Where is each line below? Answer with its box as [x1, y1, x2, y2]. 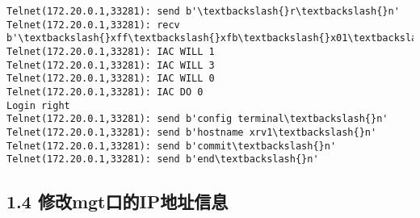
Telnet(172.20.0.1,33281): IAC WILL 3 [6, 59, 215, 71]
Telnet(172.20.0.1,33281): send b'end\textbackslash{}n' [6, 153, 319, 166]
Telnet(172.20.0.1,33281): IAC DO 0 [6, 86, 204, 98]
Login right [6, 99, 70, 111]
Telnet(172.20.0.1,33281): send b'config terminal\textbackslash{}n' [6, 113, 388, 125]
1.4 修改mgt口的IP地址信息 [6, 189, 229, 214]
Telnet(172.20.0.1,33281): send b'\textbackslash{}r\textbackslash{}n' [6, 6, 400, 17]
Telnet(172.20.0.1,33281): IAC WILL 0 [6, 73, 215, 85]
